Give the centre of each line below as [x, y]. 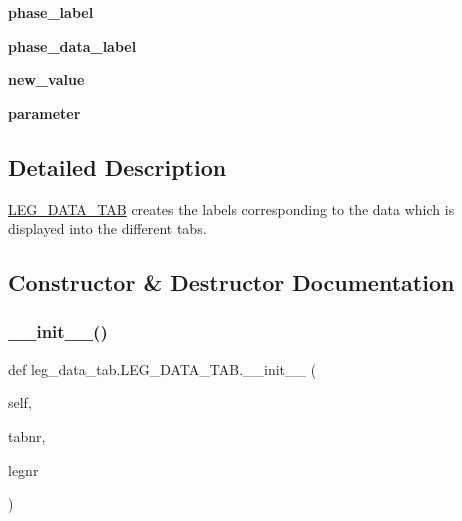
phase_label [51, 12]
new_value [46, 79]
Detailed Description [117, 166]
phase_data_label [72, 45]
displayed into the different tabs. [107, 228]
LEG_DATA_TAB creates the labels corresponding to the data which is [231, 208]
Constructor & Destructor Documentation [231, 282]
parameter [44, 112]
